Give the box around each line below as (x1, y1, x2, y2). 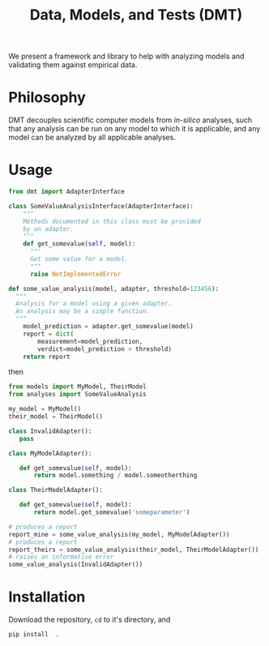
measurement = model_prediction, (37, 337, 143, 345)
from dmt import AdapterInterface (8, 188, 126, 196)
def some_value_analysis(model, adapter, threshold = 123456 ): (8, 284, 220, 293)
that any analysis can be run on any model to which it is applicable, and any (8, 124, 261, 134)
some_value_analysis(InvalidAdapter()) (8, 561, 143, 569)
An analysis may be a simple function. (15, 307, 151, 315)
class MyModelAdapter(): (8, 449, 92, 457)
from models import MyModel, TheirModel (8, 383, 147, 391)
